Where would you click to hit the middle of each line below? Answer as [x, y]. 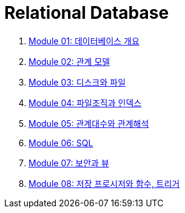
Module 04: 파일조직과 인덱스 [85, 103]
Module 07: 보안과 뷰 [69, 163]
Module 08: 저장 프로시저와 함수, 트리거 [104, 183]
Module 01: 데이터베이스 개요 [84, 41]
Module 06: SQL [61, 143]
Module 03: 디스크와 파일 [77, 82]
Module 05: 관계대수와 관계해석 [89, 123]
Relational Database [87, 13]
